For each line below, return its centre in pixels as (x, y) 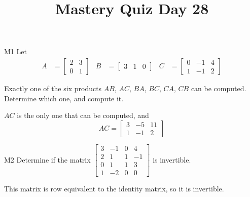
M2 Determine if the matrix (47, 159)
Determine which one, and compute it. (64, 98)
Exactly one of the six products (53, 88)
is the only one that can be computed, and (83, 115)
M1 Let (15, 51)
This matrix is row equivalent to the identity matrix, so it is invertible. (114, 188)
